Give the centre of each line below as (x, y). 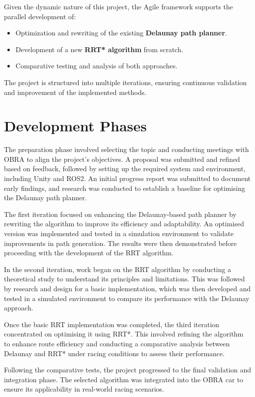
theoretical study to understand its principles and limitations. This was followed (125, 279)
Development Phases (75, 126)
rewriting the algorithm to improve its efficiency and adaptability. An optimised (124, 224)
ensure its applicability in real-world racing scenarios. (84, 389)
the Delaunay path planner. (45, 198)
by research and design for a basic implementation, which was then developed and (127, 288)
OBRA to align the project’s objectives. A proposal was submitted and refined (122, 159)
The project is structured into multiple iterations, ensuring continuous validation (126, 82)
